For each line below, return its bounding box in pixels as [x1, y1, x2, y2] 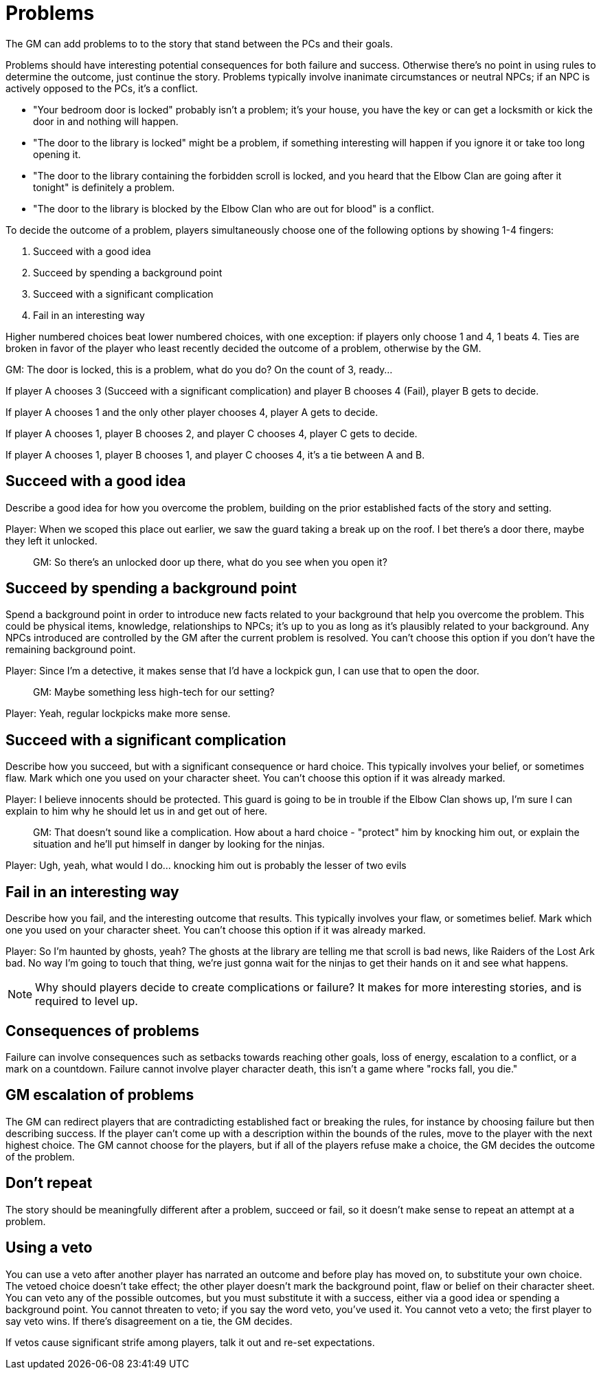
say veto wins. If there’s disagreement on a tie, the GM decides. [5, 1314, 293, 1327]
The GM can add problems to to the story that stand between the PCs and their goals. [5, 37, 394, 49]
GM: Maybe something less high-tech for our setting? [33, 686, 275, 698]
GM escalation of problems [5, 1086, 194, 1104]
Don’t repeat [5, 1174, 93, 1192]
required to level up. [35, 994, 138, 1009]
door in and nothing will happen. [33, 115, 179, 127]
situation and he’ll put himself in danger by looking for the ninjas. [33, 838, 325, 850]
